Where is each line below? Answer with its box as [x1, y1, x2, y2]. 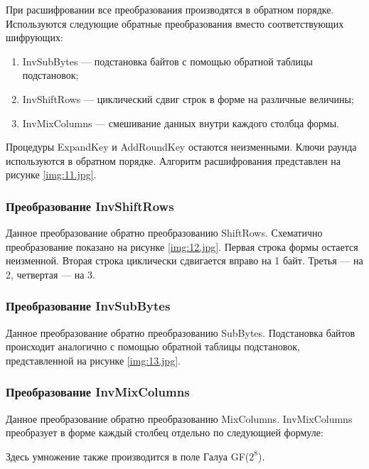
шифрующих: [6, 30, 63, 45]
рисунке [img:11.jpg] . [6, 167, 97, 182]
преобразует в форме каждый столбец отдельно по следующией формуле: [6, 425, 323, 440]
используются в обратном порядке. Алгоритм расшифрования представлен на [6, 153, 341, 168]
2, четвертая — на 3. [6, 266, 96, 281]
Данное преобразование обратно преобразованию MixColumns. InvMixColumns [6, 411, 353, 426]
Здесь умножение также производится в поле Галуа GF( [6, 448, 250, 463]
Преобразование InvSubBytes [6, 297, 171, 315]
